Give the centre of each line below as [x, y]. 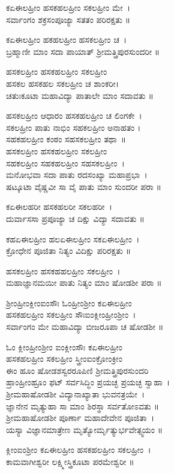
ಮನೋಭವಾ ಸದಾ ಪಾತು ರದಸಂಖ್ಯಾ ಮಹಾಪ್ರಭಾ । [77, 175]
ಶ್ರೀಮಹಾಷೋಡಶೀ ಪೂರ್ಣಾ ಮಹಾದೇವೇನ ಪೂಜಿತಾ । [80, 418]
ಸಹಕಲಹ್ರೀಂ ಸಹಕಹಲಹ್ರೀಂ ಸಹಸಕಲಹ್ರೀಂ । [65, 163]
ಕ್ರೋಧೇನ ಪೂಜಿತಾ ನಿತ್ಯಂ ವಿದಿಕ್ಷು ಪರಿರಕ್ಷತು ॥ [69, 251]
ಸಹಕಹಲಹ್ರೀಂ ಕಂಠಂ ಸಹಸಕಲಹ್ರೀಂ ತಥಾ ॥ [66, 139]
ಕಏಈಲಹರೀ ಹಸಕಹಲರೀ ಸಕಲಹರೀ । [59, 207]
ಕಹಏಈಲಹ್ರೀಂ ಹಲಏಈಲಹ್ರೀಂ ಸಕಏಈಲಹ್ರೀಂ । [73, 239]
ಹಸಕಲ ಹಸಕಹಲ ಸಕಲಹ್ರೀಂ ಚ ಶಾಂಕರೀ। [63, 83]
